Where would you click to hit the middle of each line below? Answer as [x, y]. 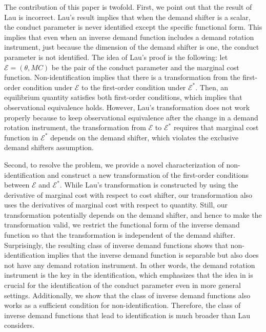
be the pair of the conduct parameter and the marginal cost [145, 67]
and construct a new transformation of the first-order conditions [148, 174]
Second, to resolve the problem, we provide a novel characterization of [114, 164]
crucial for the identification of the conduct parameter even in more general [122, 285]
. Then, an [212, 87]
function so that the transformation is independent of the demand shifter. [120, 235]
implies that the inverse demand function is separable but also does [153, 255]
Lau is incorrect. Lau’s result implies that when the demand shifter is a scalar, [127, 17]
